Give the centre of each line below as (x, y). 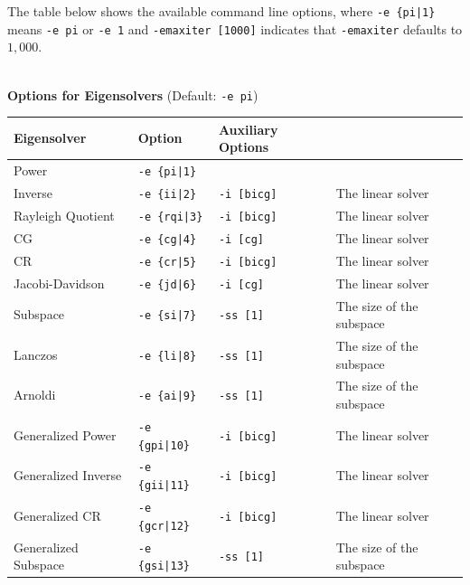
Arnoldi (35, 395)
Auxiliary (248, 129)
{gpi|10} (164, 445)
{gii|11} (164, 486)
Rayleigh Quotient (64, 215)
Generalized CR (57, 515)
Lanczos (36, 354)
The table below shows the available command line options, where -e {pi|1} (221, 11)
